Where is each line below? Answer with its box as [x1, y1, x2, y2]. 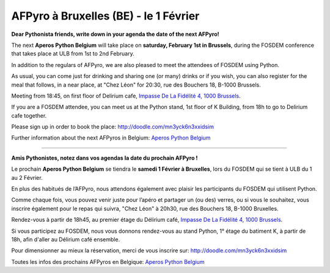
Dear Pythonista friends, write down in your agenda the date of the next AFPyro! [11, 30, 219, 38]
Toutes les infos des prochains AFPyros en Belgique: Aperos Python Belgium [11, 258, 205, 265]
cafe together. [11, 112, 47, 119]
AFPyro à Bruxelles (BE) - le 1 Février [11, 9, 200, 23]
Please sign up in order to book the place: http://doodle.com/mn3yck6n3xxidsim [11, 123, 214, 130]
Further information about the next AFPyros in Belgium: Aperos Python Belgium [11, 134, 211, 141]
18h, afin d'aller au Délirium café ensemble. [11, 235, 120, 243]
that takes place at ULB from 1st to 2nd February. [11, 50, 134, 57]
